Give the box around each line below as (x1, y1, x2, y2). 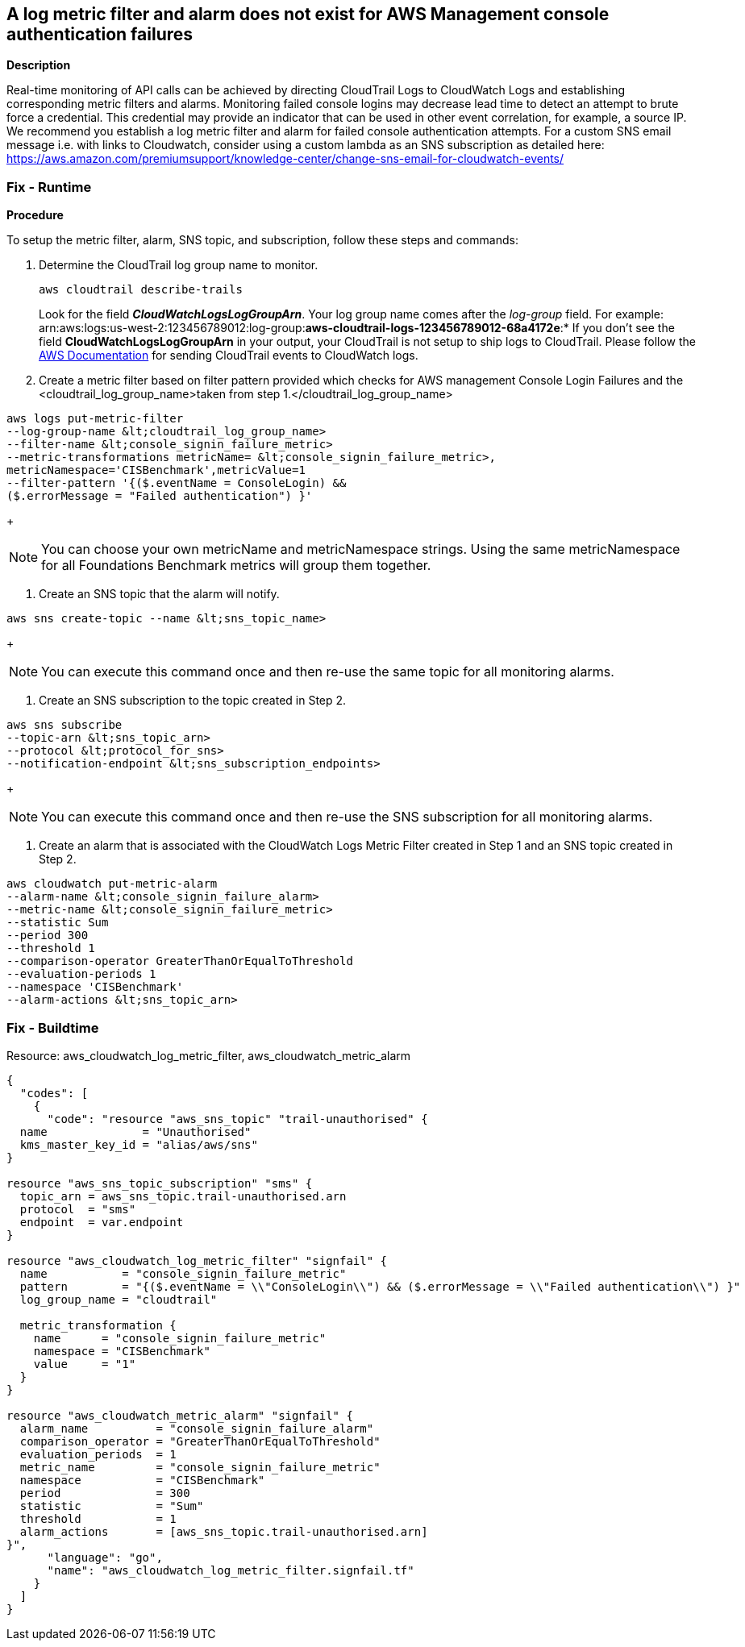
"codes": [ (19, 1086, 89, 1100)
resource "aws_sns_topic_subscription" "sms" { (6, 1176, 313, 1190)
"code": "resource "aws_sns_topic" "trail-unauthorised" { (47, 1112, 428, 1125)
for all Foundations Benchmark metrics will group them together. (41, 557, 431, 574)
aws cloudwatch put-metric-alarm (6, 877, 218, 891)
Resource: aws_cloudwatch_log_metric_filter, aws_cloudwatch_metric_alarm (6, 1048, 411, 1063)
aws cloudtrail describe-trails (39, 283, 243, 297)
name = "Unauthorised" (19, 1125, 252, 1138)
